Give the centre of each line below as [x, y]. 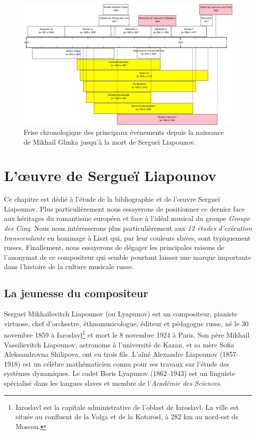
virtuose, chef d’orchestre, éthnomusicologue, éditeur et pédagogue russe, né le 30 [126, 323]
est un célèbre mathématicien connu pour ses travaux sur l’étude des [126, 363]
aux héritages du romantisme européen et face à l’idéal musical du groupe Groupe [127, 218]
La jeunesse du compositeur [76, 293]
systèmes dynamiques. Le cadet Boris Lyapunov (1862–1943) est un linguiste [120, 373]
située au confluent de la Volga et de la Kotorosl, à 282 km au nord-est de [127, 417]
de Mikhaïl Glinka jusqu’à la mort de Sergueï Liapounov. [110, 141]
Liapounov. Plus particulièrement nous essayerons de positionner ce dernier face [125, 208]
